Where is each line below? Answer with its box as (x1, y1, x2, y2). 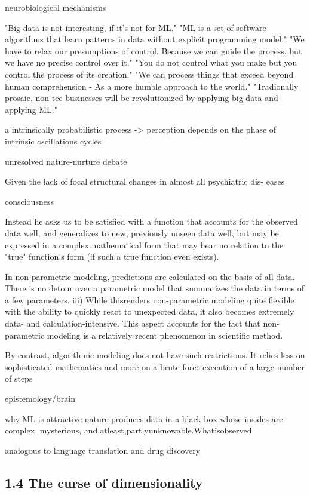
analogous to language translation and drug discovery (5, 444, 201, 456)
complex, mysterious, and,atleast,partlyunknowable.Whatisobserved (5, 424, 252, 436)
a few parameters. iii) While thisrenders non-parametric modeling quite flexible (5, 293, 294, 306)
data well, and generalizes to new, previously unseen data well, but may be (5, 226, 279, 239)
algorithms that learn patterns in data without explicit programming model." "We (5, 33, 305, 45)
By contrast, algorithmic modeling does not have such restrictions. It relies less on (5, 349, 305, 361)
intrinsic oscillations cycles (5, 134, 102, 147)
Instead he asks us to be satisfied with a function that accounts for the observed (5, 215, 298, 227)
